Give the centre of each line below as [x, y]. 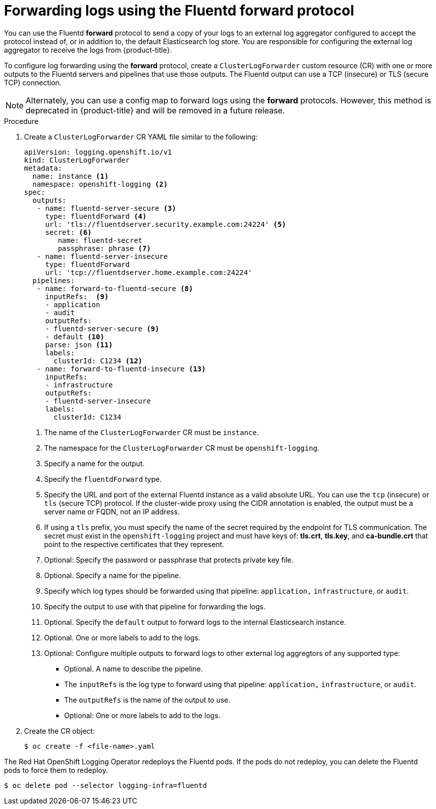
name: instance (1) [70, 176]
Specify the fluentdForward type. [103, 479]
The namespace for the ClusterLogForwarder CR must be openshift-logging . [182, 448]
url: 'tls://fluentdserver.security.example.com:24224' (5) [166, 224]
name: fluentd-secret [100, 240]
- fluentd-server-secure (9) [102, 328]
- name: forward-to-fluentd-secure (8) [115, 288]
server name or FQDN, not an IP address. [112, 511]
